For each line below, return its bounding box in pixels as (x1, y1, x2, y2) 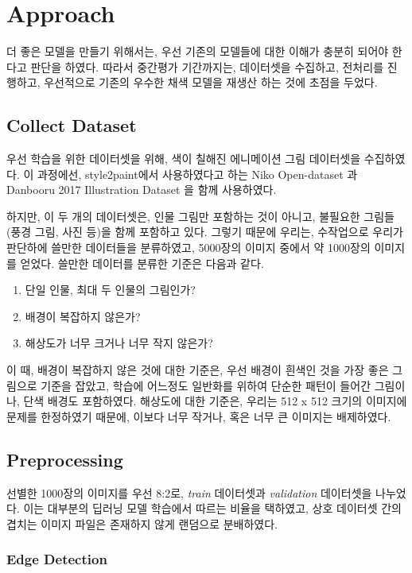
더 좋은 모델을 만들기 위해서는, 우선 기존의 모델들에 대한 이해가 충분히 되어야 (6, 43, 389, 60)
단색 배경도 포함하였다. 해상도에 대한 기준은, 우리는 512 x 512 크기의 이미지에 (23, 393, 407, 409)
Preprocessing (6, 447, 123, 471)
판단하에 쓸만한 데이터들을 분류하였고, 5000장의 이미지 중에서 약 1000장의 (6, 239, 371, 256)
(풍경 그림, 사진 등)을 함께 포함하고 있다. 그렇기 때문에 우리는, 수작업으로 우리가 (6, 223, 403, 240)
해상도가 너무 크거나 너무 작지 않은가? (25, 335, 213, 351)
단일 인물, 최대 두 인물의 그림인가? (25, 281, 196, 298)
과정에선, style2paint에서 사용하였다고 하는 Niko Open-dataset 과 (37, 165, 358, 182)
